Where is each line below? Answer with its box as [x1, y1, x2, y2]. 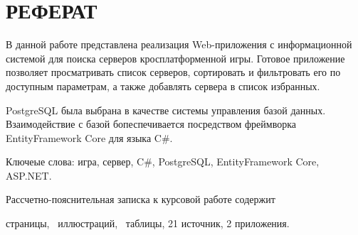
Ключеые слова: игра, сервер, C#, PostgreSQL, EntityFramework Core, [6, 154, 320, 169]
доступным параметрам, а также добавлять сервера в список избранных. [6, 78, 320, 93]
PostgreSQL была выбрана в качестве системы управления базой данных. [6, 102, 326, 117]
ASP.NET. [6, 168, 52, 182]
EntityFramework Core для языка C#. [6, 130, 173, 145]
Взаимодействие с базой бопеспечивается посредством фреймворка [6, 116, 296, 131]
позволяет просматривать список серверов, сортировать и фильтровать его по [6, 65, 341, 80]
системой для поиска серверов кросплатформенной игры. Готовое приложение [6, 50, 345, 65]
